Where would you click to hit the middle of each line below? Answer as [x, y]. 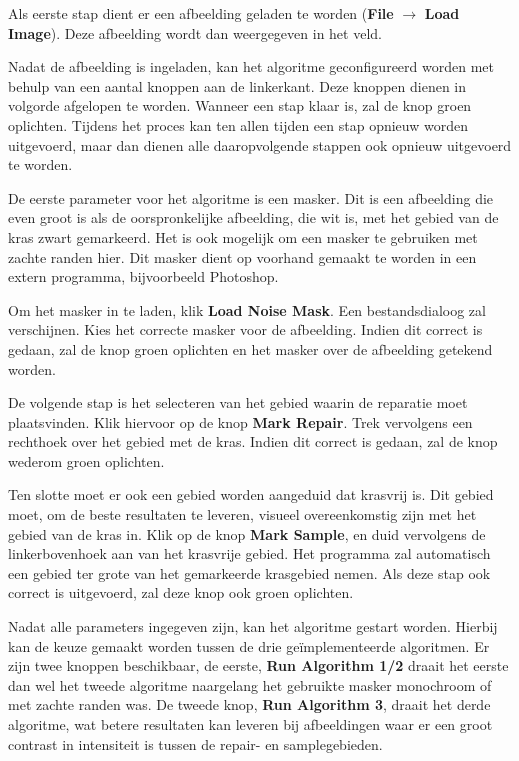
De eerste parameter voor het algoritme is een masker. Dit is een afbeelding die [251, 197]
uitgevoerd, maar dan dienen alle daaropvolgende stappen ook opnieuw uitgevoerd [260, 144]
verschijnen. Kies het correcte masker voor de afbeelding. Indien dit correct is [245, 329]
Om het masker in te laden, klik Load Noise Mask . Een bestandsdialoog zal [247, 309]
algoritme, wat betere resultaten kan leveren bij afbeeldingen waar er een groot [250, 724]
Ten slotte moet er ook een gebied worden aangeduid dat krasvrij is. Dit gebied [251, 494]
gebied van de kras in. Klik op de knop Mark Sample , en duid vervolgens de [247, 533]
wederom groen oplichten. [86, 460]
